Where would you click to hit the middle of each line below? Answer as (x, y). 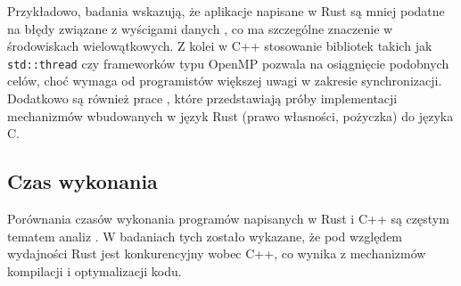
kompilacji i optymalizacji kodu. (95, 270)
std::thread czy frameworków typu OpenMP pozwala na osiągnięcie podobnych (228, 63)
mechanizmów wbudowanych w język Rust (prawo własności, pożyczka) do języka (230, 115)
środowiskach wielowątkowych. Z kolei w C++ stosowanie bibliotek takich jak (220, 46)
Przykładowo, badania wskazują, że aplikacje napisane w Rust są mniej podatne (226, 11)
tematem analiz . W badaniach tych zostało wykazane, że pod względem (205, 236)
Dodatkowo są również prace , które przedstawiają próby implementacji (202, 98)
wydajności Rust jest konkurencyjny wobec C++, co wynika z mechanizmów (217, 253)
